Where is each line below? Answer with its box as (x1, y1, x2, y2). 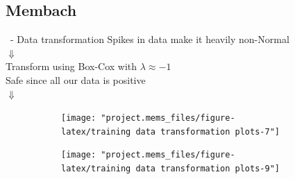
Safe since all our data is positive (6, 72, 146, 87)
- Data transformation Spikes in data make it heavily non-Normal (10, 32, 289, 46)
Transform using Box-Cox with (6, 59, 137, 74)
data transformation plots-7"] (135, 126, 280, 137)
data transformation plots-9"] (135, 164, 280, 174)
